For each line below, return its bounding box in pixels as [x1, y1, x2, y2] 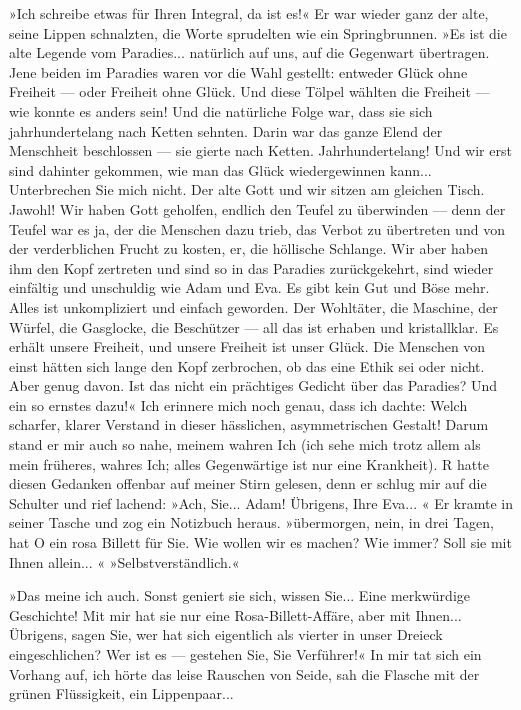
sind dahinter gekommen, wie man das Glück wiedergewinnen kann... [9, 159, 432, 180]
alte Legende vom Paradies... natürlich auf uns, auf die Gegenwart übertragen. [9, 42, 490, 63]
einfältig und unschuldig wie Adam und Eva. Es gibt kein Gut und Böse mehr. [9, 277, 490, 298]
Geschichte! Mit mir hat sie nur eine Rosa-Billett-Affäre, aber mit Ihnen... [9, 604, 462, 625]
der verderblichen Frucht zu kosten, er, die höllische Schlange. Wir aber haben [9, 238, 488, 259]
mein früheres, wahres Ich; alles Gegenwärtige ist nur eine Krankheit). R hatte [9, 453, 489, 474]
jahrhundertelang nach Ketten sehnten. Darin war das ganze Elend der [9, 120, 443, 141]
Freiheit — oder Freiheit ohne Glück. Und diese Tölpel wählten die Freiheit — [9, 81, 490, 102]
